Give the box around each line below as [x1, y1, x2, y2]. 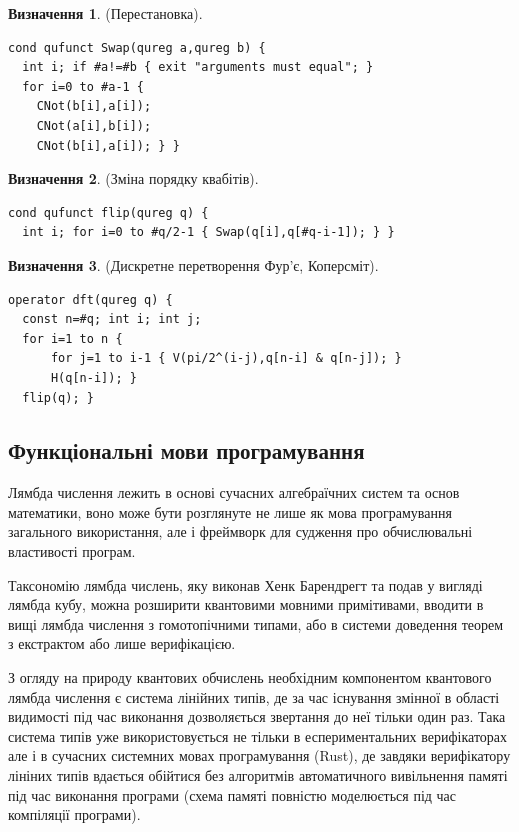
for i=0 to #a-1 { [22, 79, 145, 94]
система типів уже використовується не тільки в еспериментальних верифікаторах [8, 725, 508, 746]
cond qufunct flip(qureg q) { [8, 205, 209, 220]
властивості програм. [8, 541, 136, 562]
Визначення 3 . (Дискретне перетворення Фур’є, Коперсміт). [8, 254, 379, 275]
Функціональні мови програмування [8, 435, 365, 466]
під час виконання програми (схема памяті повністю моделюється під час [8, 784, 457, 805]
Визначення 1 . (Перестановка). [8, 3, 203, 23]
